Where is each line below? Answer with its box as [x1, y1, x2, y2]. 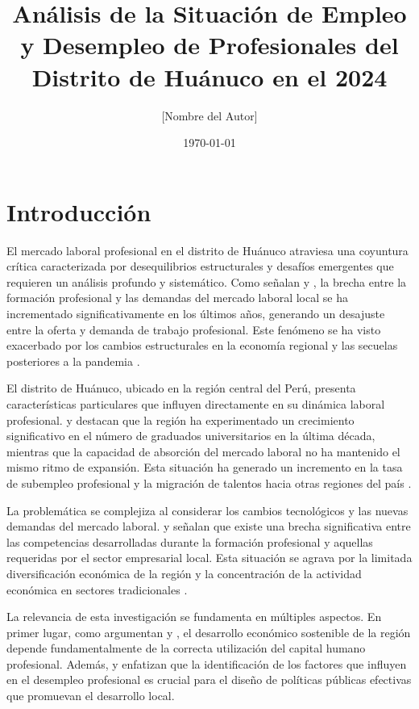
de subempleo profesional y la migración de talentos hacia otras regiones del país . [6, 474, 412, 491]
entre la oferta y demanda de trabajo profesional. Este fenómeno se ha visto [6, 321, 381, 338]
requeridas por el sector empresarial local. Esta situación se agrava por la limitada [6, 549, 413, 566]
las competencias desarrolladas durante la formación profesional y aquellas [6, 533, 373, 550]
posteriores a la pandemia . [6, 352, 140, 369]
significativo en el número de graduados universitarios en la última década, [6, 427, 375, 444]
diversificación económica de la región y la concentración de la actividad [6, 564, 362, 581]
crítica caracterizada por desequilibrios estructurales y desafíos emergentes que [6, 258, 394, 275]
